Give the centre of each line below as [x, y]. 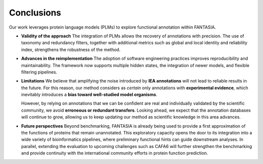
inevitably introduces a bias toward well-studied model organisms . [89, 95]
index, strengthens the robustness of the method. [71, 49]
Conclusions [35, 13]
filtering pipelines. [39, 72]
